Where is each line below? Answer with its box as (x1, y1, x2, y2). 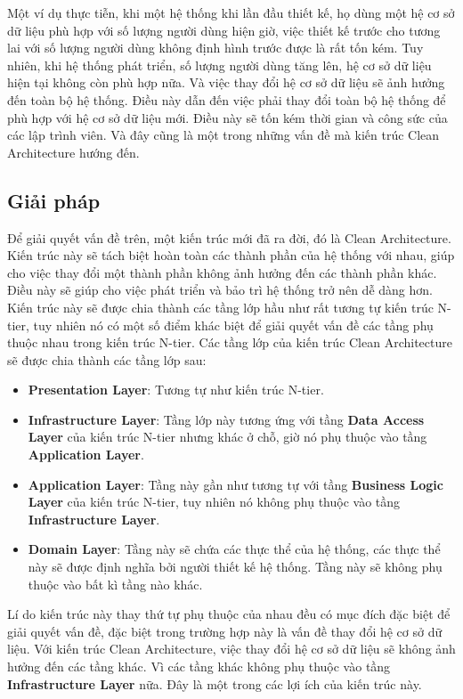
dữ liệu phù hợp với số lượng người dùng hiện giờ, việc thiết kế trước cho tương (7, 20, 441, 39)
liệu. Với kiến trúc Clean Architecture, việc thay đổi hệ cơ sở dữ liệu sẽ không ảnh (7, 639, 456, 658)
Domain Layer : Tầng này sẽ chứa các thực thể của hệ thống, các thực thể (28, 540, 441, 558)
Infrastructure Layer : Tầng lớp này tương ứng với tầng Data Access (28, 410, 425, 428)
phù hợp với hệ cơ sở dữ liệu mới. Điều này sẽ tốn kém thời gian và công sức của (7, 108, 448, 126)
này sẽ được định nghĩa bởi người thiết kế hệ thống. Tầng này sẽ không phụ (28, 557, 443, 576)
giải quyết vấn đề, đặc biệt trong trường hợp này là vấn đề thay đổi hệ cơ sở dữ (7, 622, 443, 640)
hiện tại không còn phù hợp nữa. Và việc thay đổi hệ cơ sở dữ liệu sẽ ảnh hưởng (7, 73, 445, 92)
